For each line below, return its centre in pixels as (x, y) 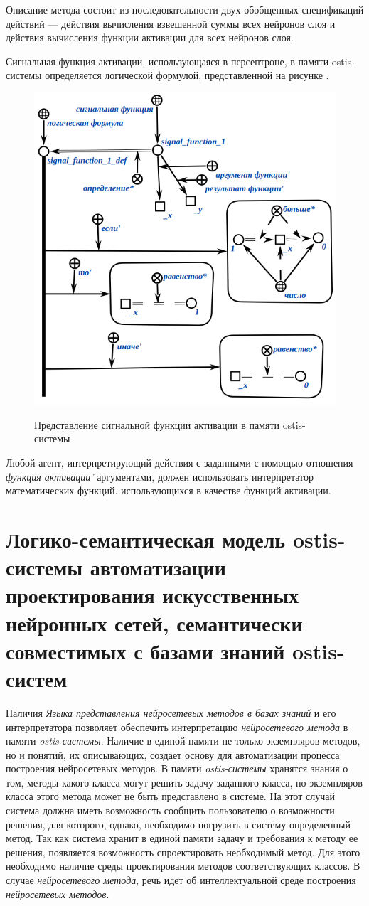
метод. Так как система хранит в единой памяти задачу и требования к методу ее (182, 838)
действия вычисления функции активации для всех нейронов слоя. (150, 37)
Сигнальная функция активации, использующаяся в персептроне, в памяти (167, 61)
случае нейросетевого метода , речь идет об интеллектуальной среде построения (181, 880)
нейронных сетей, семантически (154, 623)
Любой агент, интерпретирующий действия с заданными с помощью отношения (180, 463)
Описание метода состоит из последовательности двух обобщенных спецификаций (185, 9)
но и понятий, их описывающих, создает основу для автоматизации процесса (173, 754)
